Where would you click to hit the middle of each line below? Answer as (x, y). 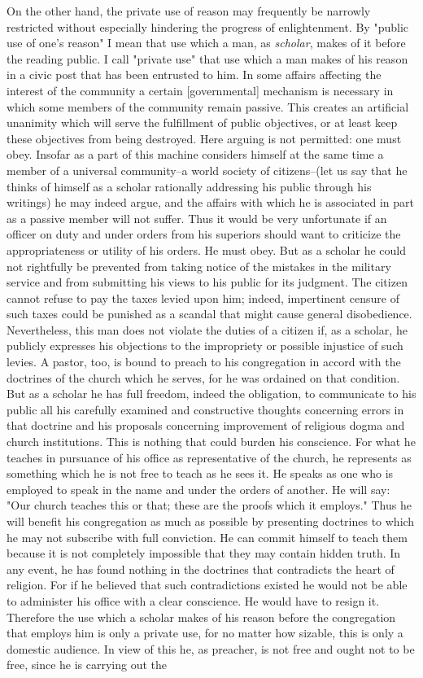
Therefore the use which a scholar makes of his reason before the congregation (201, 617)
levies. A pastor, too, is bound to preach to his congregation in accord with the (204, 362)
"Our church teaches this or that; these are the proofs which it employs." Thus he (209, 505)
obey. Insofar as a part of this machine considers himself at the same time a (195, 154)
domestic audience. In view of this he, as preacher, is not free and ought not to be (211, 648)
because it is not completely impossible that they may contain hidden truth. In (204, 553)
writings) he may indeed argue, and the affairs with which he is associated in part (211, 202)
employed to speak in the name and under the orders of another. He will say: (198, 489)
